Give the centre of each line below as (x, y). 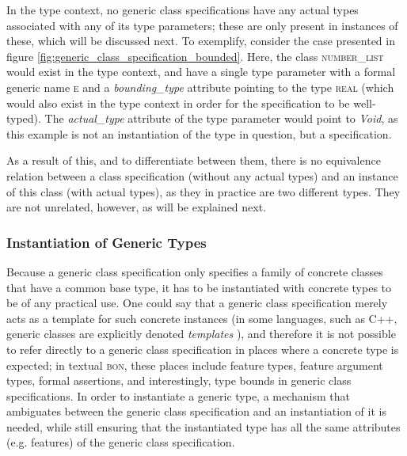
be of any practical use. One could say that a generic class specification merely (197, 303)
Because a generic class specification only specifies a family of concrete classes (195, 271)
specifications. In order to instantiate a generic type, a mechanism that (179, 395)
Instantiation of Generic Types (107, 242)
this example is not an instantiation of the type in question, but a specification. (199, 133)
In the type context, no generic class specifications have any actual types (183, 9)
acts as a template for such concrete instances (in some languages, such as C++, (202, 318)
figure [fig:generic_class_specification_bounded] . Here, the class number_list (195, 56)
